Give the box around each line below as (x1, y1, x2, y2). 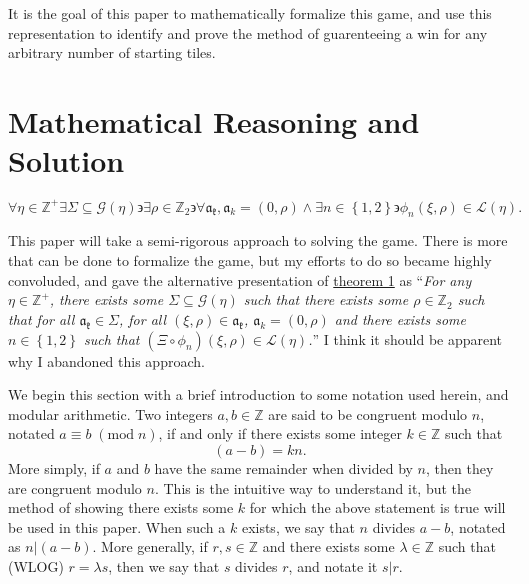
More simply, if (8, 457, 100, 478)
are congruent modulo (8, 477, 142, 498)
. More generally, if (92, 536, 208, 557)
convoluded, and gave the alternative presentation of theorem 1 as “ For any (8, 269, 472, 290)
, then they (426, 457, 494, 478)
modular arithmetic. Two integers (8, 403, 213, 424)
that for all (8, 308, 75, 329)
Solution (8, 140, 125, 181)
